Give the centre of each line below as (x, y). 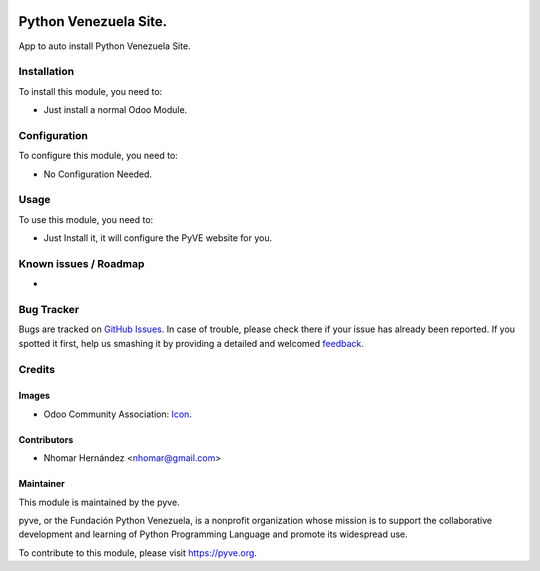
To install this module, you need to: (90, 91)
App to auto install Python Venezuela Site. (104, 46)
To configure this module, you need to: (98, 156)
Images (34, 396)
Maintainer (41, 484)
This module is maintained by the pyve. (99, 502)
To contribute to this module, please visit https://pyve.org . (137, 552)
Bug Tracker (49, 310)
